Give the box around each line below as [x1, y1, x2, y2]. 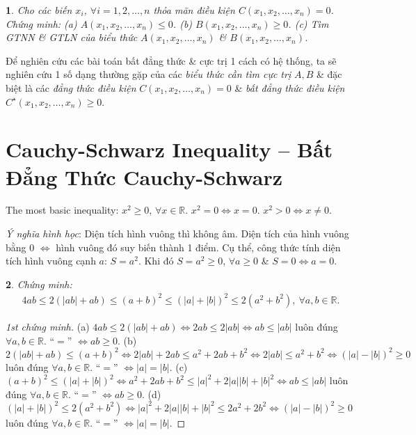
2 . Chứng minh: [6, 276, 72, 291]
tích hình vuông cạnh [6, 253, 96, 268]
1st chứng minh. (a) [6, 319, 90, 333]
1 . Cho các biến [6, 3, 72, 17]
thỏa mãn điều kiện [153, 3, 235, 17]
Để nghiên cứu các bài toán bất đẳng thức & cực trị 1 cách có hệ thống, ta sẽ [6, 53, 337, 68]
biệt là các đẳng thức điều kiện [6, 80, 136, 95]
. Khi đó [138, 253, 174, 268]
